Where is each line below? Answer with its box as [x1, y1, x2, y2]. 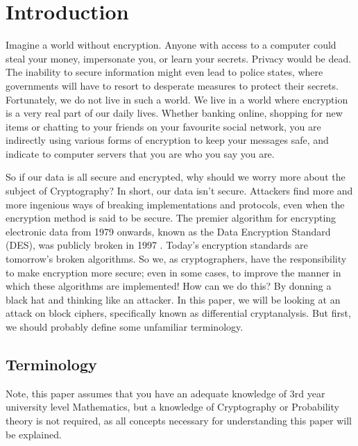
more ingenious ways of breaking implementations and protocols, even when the [6, 197, 345, 211]
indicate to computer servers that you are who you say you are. [6, 146, 275, 160]
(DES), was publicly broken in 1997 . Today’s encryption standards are [6, 238, 308, 252]
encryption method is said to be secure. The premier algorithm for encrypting [6, 210, 336, 225]
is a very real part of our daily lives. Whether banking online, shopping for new [6, 106, 343, 120]
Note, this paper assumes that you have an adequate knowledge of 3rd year [6, 386, 325, 400]
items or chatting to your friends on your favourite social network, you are [6, 119, 321, 133]
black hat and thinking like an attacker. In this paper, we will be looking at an [6, 292, 341, 306]
